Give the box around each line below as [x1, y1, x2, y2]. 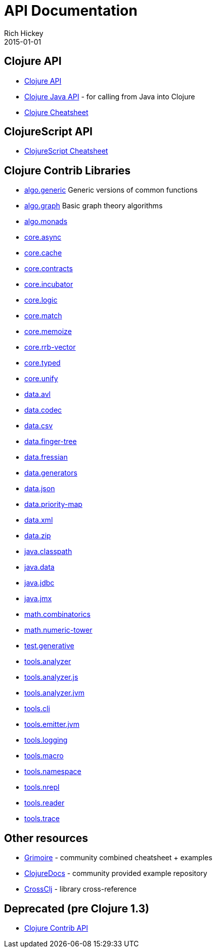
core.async [24, 233, 62, 242]
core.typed [24, 358, 61, 368]
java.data [24, 563, 55, 572]
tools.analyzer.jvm [24, 688, 85, 698]
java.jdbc [24, 578, 55, 588]
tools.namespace [24, 767, 81, 776]
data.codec [24, 406, 62, 415]
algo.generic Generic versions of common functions [24, 186, 198, 195]
